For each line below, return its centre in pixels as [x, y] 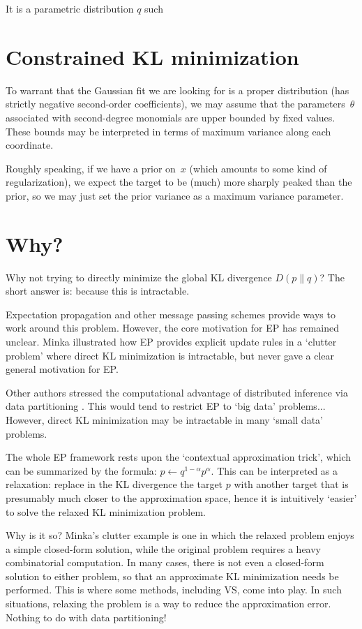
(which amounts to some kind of [258, 168]
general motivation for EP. [62, 369]
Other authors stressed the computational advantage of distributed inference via [177, 392]
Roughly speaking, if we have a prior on [91, 168]
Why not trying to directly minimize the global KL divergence [139, 277]
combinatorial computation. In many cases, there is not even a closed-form [165, 562]
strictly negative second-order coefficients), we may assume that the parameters [175, 104]
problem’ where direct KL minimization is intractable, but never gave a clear [170, 355]
